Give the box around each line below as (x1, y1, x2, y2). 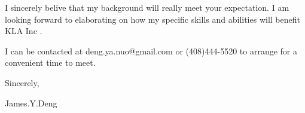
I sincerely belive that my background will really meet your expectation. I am (5, 1, 289, 13)
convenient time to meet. (5, 56, 96, 69)
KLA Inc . (5, 25, 42, 37)
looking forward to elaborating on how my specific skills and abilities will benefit (5, 13, 300, 25)
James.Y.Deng (5, 96, 57, 109)
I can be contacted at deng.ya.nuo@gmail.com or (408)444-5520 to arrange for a (5, 44, 297, 57)
